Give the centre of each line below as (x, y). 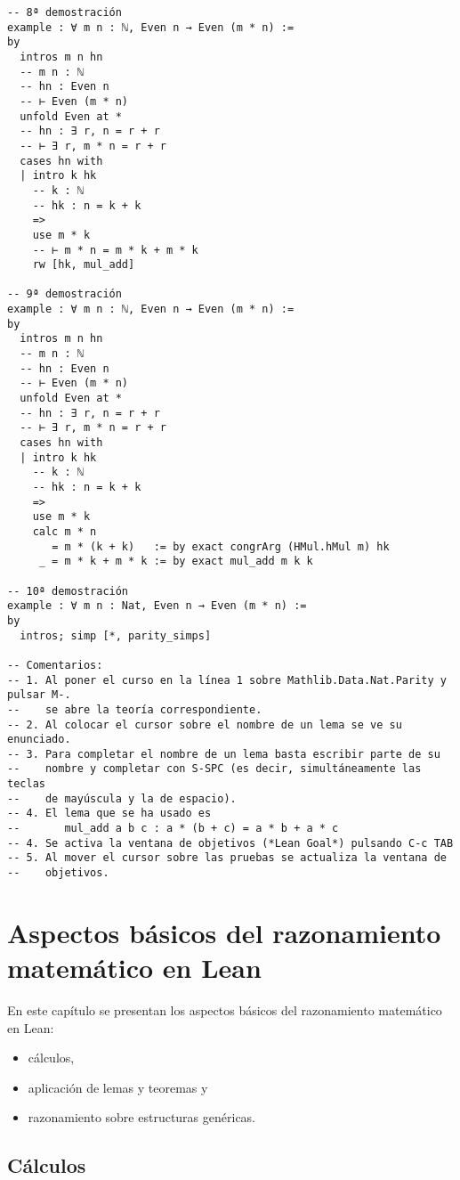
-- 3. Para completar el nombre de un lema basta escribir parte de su (224, 754)
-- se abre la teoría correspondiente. (135, 709)
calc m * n (65, 531)
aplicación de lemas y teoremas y (118, 1087)
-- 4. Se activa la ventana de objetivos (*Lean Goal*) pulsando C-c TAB (230, 843)
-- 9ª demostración (65, 294)
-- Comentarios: (55, 665)
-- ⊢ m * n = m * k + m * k (115, 250)
